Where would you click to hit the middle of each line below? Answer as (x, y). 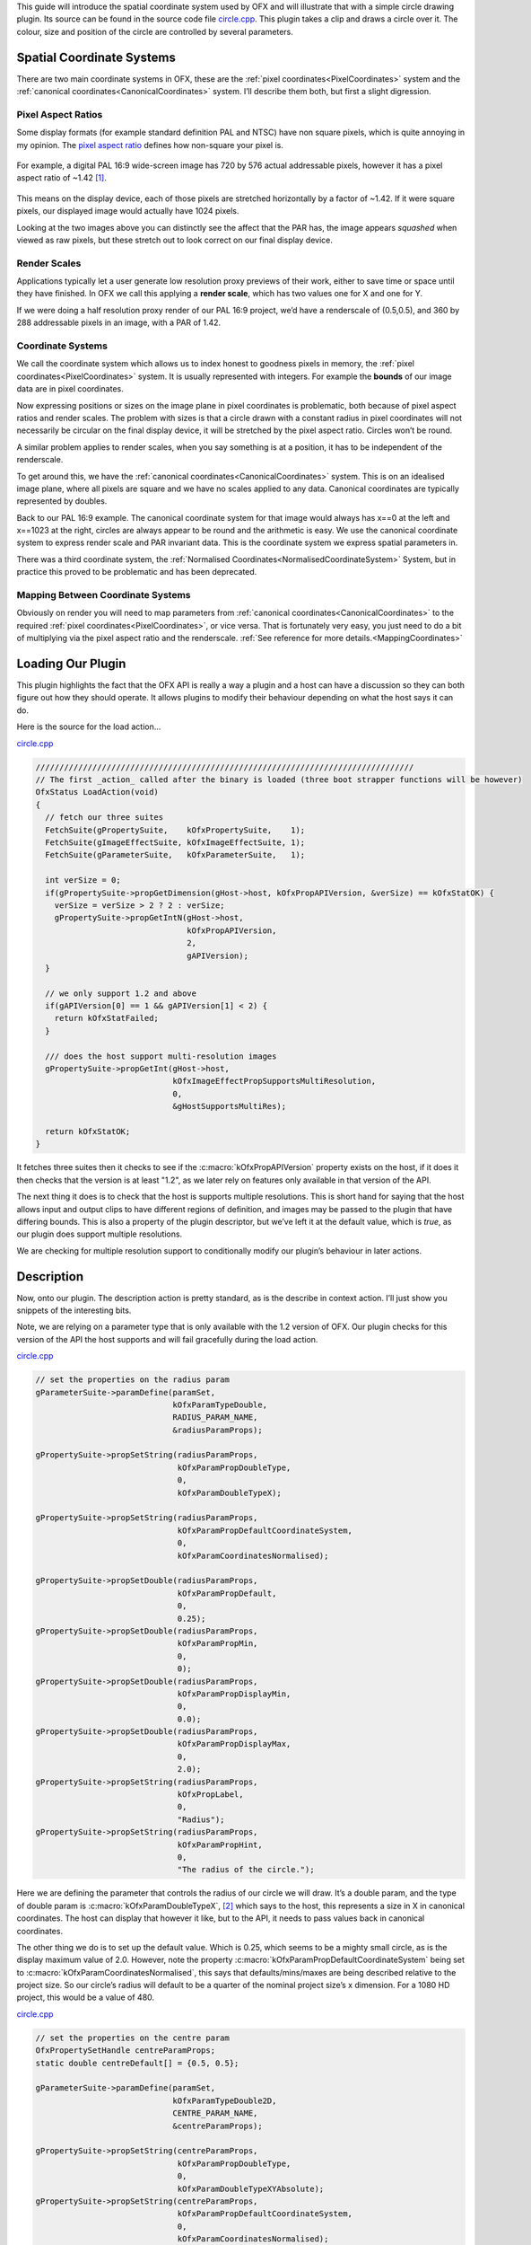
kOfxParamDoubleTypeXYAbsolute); (251, 2188)
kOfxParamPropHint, (220, 1844)
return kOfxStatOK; (88, 1131)
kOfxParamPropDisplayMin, (234, 1694)
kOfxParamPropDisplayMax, (234, 1744)
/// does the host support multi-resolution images (161, 1056)
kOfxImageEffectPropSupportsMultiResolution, (274, 1081)
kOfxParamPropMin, (218, 1644)
